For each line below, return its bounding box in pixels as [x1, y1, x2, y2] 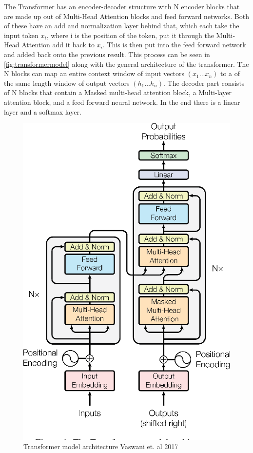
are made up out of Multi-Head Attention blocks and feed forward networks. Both [4, 11, 249, 21]
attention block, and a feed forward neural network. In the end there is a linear [4, 97, 240, 107]
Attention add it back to [21, 39, 95, 50]
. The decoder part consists [163, 78, 245, 88]
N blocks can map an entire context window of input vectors [4, 68, 185, 79]
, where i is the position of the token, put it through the [46, 30, 214, 40]
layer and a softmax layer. [4, 106, 81, 117]
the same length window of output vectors [4, 78, 130, 88]
